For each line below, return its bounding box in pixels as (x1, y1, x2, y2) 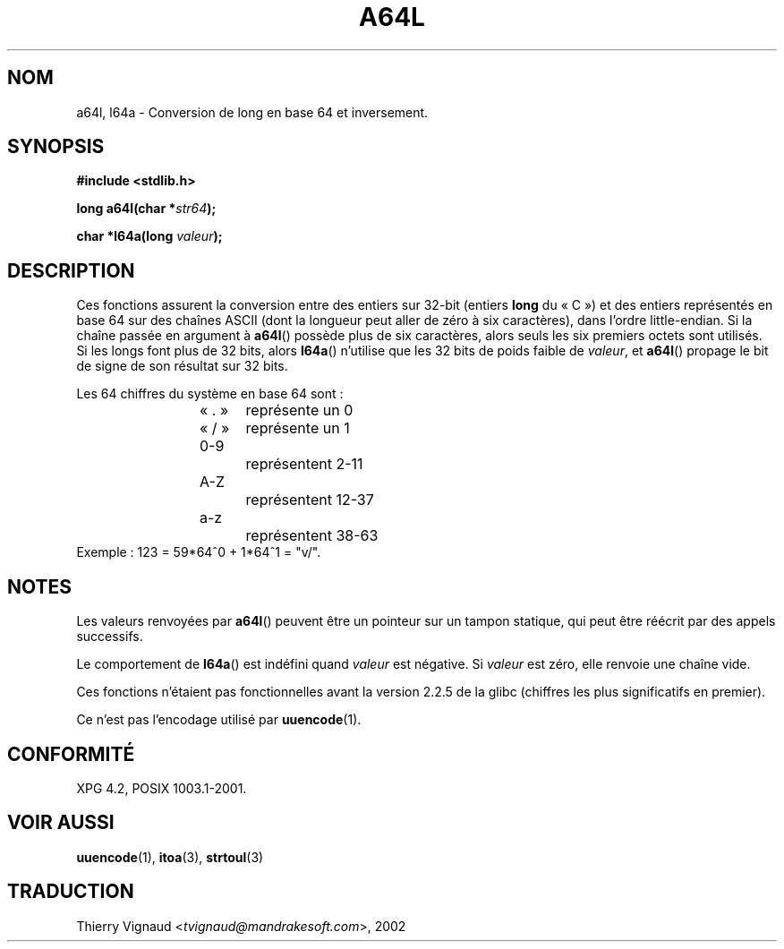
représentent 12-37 (245, 491, 374, 509)
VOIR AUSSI (7, 811, 115, 834)
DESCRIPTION (7, 259, 135, 282)
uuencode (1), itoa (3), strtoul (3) (76, 849, 264, 865)
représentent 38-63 (245, 526, 379, 545)
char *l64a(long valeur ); (76, 228, 223, 244)
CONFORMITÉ (7, 742, 135, 765)
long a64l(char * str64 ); (76, 201, 217, 217)
